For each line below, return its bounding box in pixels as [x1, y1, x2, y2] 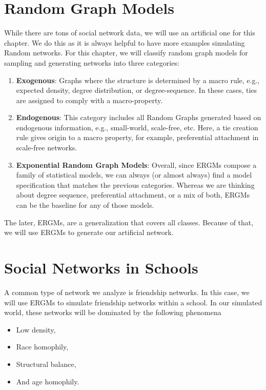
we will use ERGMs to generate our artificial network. [4, 227, 174, 238]
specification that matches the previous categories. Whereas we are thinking [16, 179, 255, 190]
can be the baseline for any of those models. [16, 200, 154, 210]
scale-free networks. [16, 142, 77, 153]
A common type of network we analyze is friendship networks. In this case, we [4, 286, 250, 297]
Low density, [16, 324, 56, 335]
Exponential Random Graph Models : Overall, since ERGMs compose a [16, 159, 257, 170]
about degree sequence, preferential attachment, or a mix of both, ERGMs [16, 189, 250, 200]
